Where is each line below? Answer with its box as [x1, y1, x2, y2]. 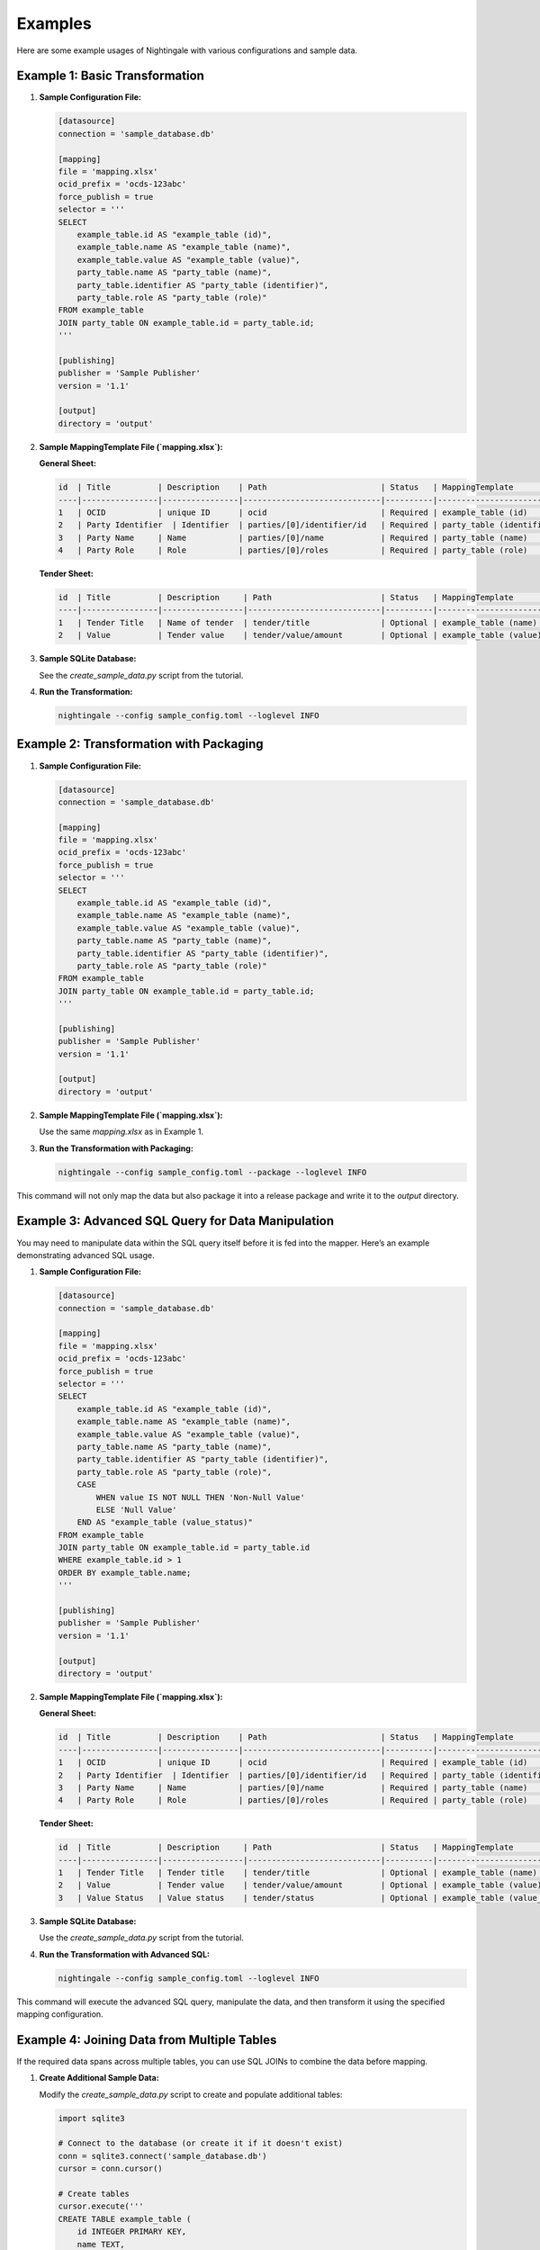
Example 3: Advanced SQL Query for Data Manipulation [16, 1213, 335, 1228]
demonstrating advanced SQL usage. [16, 1249, 155, 1260]
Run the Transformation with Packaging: [39, 1143, 193, 1154]
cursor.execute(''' [58, 2201, 144, 2211]
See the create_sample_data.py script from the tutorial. [39, 670, 244, 680]
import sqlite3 [58, 2113, 125, 2123]
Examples [16, 13, 92, 33]
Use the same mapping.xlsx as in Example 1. [39, 1126, 204, 1138]
